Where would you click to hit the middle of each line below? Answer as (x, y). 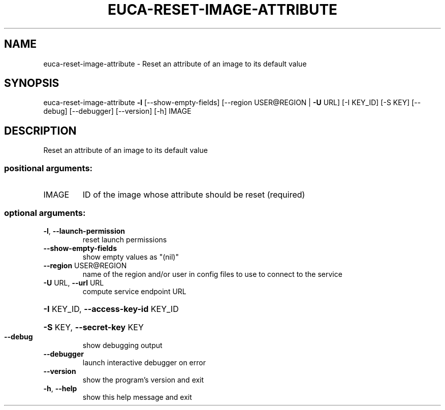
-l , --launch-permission (84, 231)
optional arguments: (45, 213)
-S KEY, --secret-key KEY (93, 327)
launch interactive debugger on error (144, 362)
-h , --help (60, 388)
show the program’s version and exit (143, 380)
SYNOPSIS (32, 83)
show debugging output (122, 345)
